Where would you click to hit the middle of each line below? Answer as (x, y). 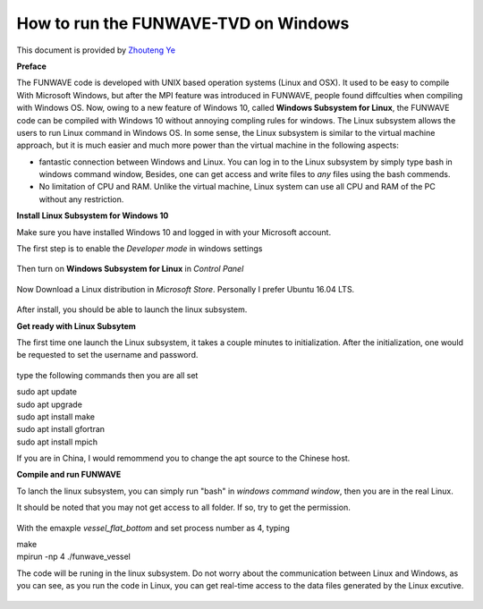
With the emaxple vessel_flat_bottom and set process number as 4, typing (153, 528)
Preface (31, 66)
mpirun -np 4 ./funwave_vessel (74, 557)
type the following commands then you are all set (107, 375)
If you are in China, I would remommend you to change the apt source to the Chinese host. (183, 458)
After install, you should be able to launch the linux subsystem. (132, 309)
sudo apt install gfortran (61, 429)
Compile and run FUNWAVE (69, 475)
